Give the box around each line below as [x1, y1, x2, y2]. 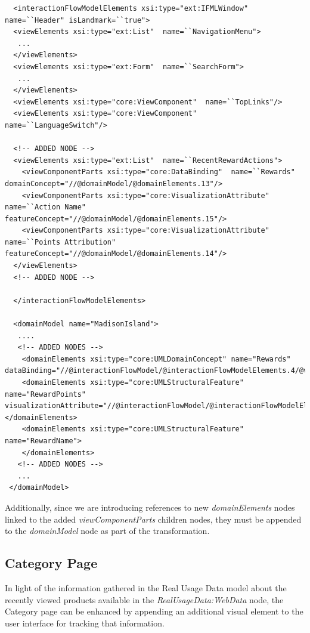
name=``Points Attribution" [5, 237, 116, 246]
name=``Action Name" [5, 203, 86, 212]
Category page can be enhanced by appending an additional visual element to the [5, 605, 303, 617]
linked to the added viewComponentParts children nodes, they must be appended [5, 512, 302, 525]
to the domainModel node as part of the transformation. [5, 524, 210, 537]
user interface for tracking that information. [5, 616, 165, 629]
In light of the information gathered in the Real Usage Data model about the [5, 581, 287, 594]
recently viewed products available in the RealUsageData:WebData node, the [5, 593, 284, 606]
